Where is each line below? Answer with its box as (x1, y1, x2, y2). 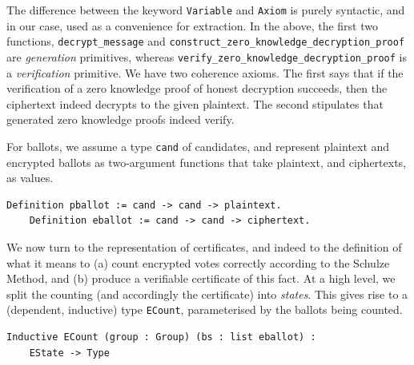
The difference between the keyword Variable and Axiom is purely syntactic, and (6, 2, 405, 18)
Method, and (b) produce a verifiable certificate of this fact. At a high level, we (6, 270, 396, 287)
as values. (6, 169, 54, 186)
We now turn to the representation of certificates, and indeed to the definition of (6, 238, 402, 255)
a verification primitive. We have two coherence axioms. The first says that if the (6, 64, 404, 81)
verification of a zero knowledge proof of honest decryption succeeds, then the (6, 80, 388, 97)
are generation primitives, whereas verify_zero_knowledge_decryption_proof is (6, 48, 408, 65)
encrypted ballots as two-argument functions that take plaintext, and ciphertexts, (6, 153, 406, 170)
